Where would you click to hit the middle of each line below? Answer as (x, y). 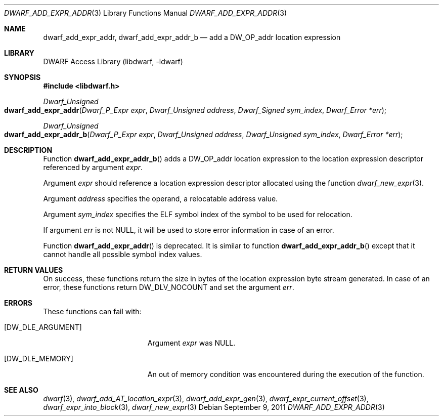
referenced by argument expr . (93, 167)
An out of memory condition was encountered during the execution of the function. (286, 374)
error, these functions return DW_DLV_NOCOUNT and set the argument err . (169, 287)
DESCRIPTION (28, 150)
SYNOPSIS (23, 77)
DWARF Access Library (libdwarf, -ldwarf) (113, 61)
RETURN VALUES (34, 270)
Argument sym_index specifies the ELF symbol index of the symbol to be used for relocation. (198, 214)
